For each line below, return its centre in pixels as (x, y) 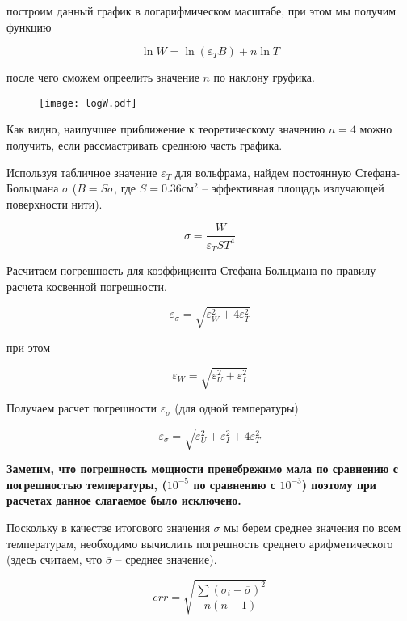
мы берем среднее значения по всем (313, 528)
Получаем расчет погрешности (82, 408)
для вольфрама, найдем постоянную (263, 172)
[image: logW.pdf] (88, 103)
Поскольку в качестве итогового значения (108, 528)
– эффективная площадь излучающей (293, 188)
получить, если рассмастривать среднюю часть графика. (145, 145)
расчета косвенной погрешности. (87, 286)
